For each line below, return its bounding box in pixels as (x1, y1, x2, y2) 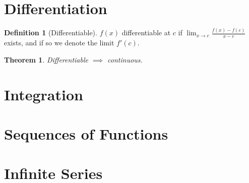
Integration (4, 84, 83, 104)
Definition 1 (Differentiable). (4, 27, 97, 38)
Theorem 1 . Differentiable (4, 54, 88, 65)
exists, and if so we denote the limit (4, 37, 114, 48)
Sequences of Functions (4, 124, 168, 144)
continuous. (107, 54, 143, 65)
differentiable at (121, 27, 171, 38)
